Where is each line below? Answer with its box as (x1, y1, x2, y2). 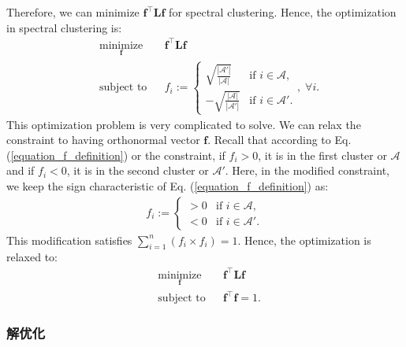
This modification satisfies (6, 231, 132, 248)
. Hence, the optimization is (237, 231, 371, 248)
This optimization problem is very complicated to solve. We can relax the (6, 116, 361, 132)
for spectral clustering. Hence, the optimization (169, 4, 397, 20)
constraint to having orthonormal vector (6, 131, 200, 148)
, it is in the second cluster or (66, 162, 209, 179)
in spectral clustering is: (6, 19, 122, 35)
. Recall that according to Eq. (207, 131, 352, 148)
